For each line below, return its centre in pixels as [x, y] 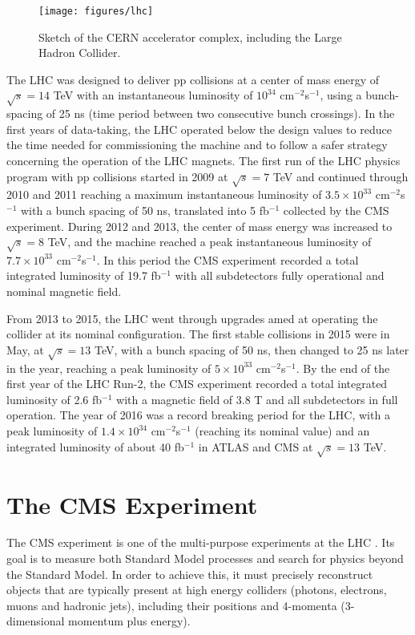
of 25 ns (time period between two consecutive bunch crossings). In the [220, 113]
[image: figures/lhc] [96, 11]
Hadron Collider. [80, 53]
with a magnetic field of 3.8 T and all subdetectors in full [257, 399]
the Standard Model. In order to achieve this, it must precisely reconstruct [190, 574]
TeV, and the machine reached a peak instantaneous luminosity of [210, 242]
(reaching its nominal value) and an [282, 431]
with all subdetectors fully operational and [280, 275]
